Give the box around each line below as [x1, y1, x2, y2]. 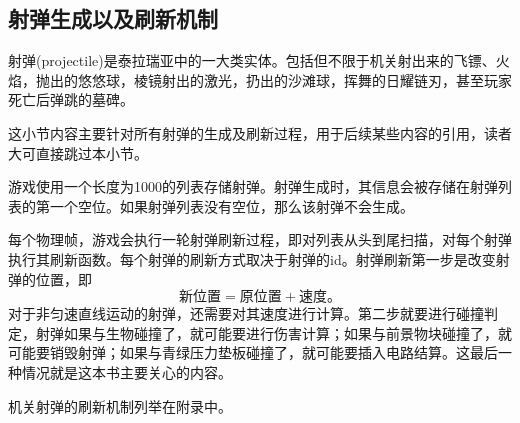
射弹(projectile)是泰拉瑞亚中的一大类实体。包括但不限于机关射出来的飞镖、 [8, 50, 496, 71]
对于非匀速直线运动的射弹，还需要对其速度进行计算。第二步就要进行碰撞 [8, 303, 484, 324]
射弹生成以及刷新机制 [8, 3, 218, 34]
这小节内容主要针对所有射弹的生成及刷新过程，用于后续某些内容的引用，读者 [8, 122, 512, 143]
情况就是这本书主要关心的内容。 [21, 361, 232, 382]
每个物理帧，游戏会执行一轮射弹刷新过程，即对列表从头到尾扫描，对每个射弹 [8, 229, 512, 250]
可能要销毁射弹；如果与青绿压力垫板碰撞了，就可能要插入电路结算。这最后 [8, 342, 498, 363]
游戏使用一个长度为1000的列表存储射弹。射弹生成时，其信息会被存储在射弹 [8, 176, 498, 197]
